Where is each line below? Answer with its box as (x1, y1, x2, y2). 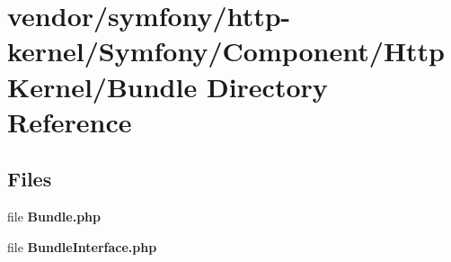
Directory (206, 68, 328, 104)
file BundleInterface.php (7, 237, 157, 256)
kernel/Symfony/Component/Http (7, 32, 446, 69)
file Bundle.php (7, 207, 102, 226)
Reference (7, 103, 132, 140)
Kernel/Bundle (7, 68, 198, 104)
